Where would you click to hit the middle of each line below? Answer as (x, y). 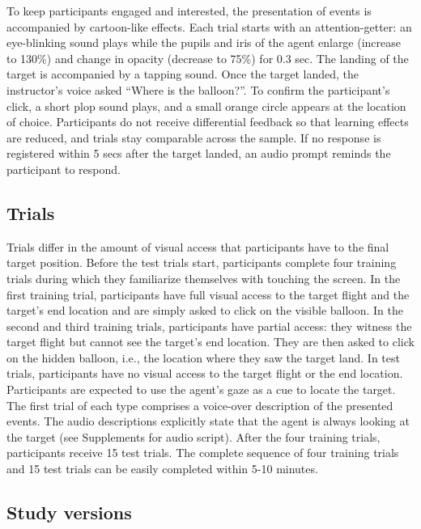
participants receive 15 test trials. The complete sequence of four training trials (203, 453)
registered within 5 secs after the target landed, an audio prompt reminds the (199, 153)
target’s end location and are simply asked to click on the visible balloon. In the (205, 310)
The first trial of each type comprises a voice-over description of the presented (200, 405)
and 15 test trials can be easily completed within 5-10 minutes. (162, 469)
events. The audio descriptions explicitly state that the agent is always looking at (208, 421)
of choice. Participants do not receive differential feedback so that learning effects (208, 122)
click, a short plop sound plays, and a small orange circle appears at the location (206, 106)
